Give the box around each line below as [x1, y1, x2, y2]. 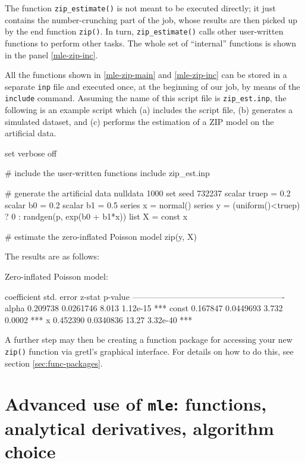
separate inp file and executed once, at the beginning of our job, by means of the [5, 80, 300, 92]
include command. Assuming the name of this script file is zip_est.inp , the [5, 92, 287, 104]
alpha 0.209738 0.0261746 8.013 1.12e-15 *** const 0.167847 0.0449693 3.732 [5, 302, 283, 314]
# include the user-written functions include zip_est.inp [5, 167, 210, 179]
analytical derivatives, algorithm [5, 415, 274, 440]
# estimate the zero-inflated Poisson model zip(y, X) [5, 230, 197, 242]
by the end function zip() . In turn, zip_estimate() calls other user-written [5, 25, 284, 37]
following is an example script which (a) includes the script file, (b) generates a [5, 104, 293, 115]
